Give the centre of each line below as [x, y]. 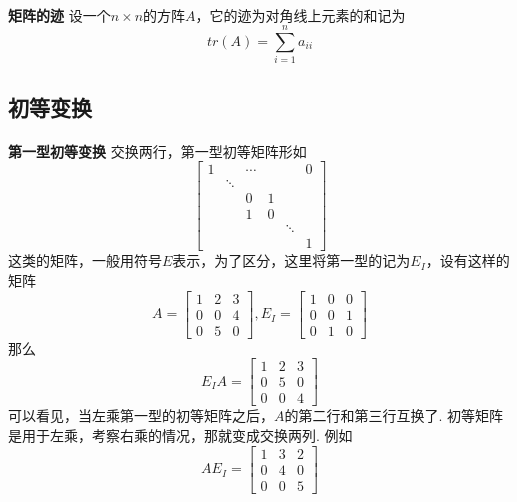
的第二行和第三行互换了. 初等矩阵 [394, 415]
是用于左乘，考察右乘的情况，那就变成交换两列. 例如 [180, 435]
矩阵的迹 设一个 [59, 14]
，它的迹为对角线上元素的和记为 [300, 14]
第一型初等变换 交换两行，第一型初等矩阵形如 [157, 150]
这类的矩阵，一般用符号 [85, 260]
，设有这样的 [467, 260]
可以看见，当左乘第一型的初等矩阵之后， [141, 415]
